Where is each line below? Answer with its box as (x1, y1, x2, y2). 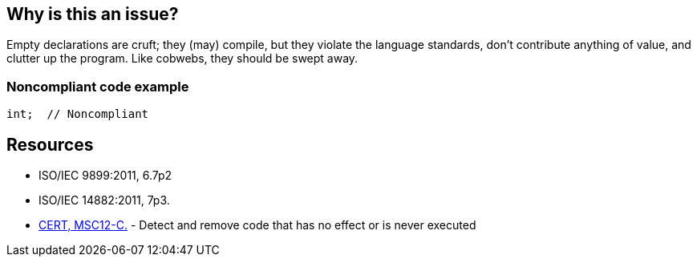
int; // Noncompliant (6, 107, 149, 121)
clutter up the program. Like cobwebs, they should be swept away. (6, 51, 359, 66)
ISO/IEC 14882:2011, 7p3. (38, 193, 170, 208)
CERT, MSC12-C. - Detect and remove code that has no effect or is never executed (38, 218, 476, 233)
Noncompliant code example (6, 78, 189, 95)
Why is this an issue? (6, 4, 179, 24)
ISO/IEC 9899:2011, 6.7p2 (38, 168, 172, 183)
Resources (6, 134, 94, 155)
